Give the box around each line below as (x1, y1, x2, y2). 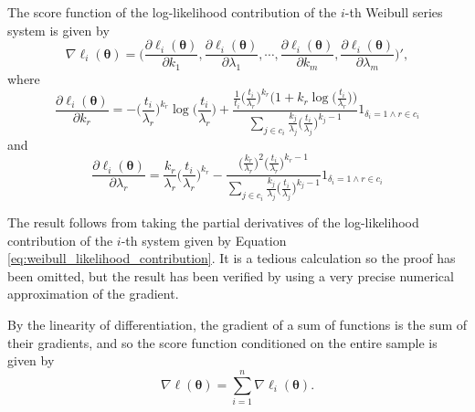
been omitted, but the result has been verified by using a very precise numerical (7, 266, 454, 285)
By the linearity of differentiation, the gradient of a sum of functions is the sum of (7, 314, 468, 333)
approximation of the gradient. (7, 284, 179, 303)
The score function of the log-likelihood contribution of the (7, 3, 337, 21)
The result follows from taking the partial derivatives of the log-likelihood (7, 213, 419, 232)
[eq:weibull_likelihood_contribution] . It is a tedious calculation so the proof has (7, 248, 456, 268)
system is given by (7, 20, 110, 39)
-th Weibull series (344, 3, 443, 21)
